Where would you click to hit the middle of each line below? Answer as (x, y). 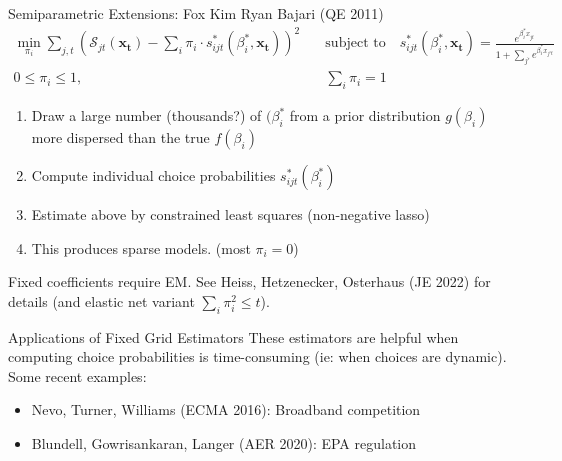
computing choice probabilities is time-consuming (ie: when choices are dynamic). (257, 356)
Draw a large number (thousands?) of (146, 115)
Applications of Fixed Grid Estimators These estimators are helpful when (233, 336)
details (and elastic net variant (101, 300)
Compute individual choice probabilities (153, 175)
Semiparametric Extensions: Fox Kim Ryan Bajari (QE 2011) (196, 13)
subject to (355, 43)
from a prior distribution (365, 115)
